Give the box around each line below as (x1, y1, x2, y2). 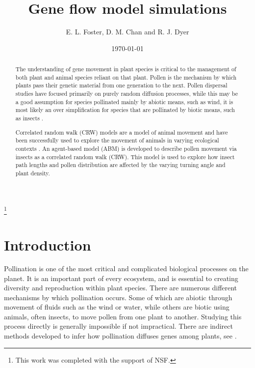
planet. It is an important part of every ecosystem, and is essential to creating (4, 273, 238, 283)
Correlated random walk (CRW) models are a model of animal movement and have (15, 128, 228, 136)
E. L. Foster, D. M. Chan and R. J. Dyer (66, 27, 189, 37)
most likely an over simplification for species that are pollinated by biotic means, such (15, 106, 235, 114)
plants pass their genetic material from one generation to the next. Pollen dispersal (15, 81, 228, 89)
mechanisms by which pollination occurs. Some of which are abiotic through (4, 292, 232, 302)
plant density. (15, 169, 50, 177)
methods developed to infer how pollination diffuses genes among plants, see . (4, 331, 237, 341)
